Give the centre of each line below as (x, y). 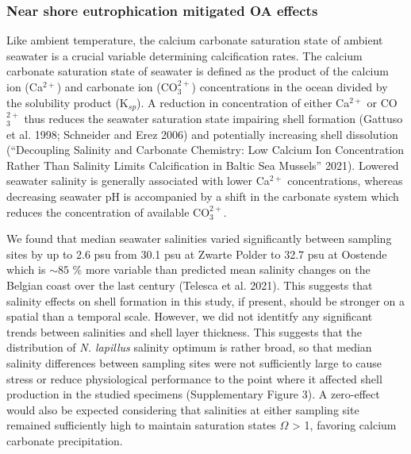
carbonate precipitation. (65, 440)
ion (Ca (25, 87)
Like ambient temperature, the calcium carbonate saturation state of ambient (195, 40)
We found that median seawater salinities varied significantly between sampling (199, 239)
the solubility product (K (67, 102)
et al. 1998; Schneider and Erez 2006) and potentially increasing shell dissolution (202, 134)
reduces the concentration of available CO (108, 212)
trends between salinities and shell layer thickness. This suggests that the (184, 331)
